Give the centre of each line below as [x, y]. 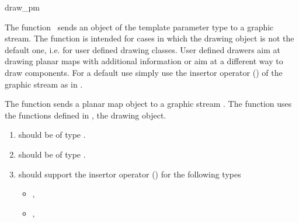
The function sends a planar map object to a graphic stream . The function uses [148, 104]
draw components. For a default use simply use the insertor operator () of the [144, 72]
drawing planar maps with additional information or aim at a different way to [144, 61]
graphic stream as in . [44, 84]
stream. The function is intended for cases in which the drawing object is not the [149, 38]
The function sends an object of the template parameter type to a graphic [139, 27]
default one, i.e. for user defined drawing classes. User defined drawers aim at [143, 49]
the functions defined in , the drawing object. [86, 115]
